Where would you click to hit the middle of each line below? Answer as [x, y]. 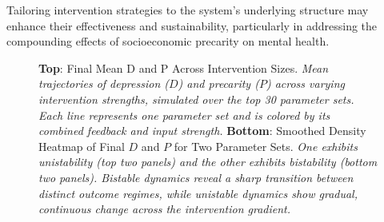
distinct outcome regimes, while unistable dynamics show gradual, [198, 193]
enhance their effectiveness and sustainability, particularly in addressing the [192, 25]
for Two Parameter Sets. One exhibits [266, 146]
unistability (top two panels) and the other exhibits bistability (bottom [208, 162]
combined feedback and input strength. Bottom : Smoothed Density [202, 131]
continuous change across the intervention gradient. [165, 209]
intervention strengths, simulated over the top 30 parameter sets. [196, 99]
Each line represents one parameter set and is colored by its [184, 115]
